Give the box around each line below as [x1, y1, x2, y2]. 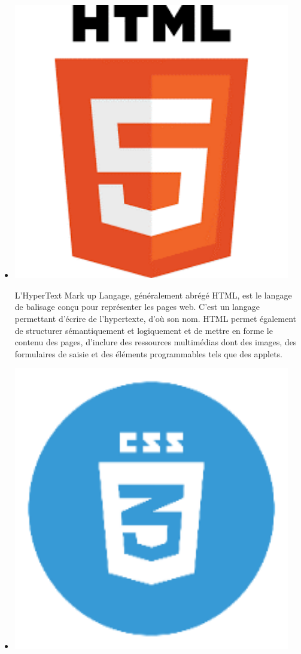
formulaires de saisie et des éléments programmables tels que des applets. [14, 347, 283, 360]
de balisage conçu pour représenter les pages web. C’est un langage [14, 300, 260, 313]
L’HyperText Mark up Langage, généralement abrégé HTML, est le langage [14, 288, 292, 301]
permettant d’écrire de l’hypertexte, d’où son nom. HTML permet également [14, 312, 297, 324]
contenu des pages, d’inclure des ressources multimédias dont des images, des [14, 336, 297, 348]
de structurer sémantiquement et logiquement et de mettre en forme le [14, 324, 273, 336]
